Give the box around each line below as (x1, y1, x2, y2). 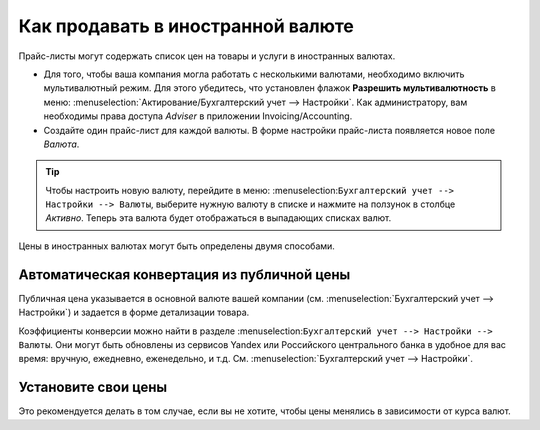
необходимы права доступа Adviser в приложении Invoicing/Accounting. (43, 110, 353, 122)
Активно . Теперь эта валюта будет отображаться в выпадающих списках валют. (45, 212, 392, 224)
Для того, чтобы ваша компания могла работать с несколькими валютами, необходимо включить (43, 68, 465, 80)
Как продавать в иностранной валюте (18, 15, 354, 37)
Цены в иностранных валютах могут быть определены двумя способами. (18, 240, 335, 252)
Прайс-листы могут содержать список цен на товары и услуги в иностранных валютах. (18, 50, 396, 62)
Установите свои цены (18, 379, 168, 396)
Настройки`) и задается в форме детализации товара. (18, 306, 250, 319)
